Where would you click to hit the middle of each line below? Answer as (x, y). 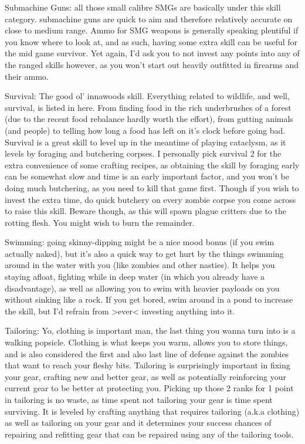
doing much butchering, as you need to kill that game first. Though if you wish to (152, 187)
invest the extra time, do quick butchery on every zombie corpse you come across (150, 199)
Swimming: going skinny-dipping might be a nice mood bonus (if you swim (140, 242)
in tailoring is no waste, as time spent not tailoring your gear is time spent (139, 399)
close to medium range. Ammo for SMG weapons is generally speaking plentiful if (152, 30)
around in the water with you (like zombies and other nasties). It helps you (140, 265)
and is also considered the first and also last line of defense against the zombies (147, 353)
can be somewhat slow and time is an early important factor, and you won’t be (147, 176)
